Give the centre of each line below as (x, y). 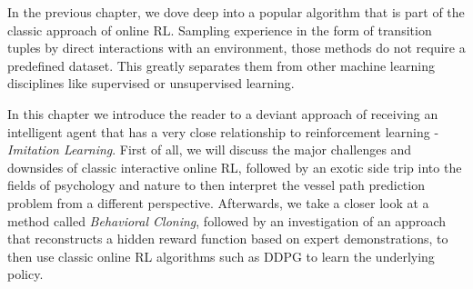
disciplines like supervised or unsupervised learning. (151, 83)
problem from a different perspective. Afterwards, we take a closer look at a (218, 202)
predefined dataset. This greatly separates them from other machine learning (221, 65)
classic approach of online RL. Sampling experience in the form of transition (220, 30)
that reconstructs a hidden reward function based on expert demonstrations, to (228, 239)
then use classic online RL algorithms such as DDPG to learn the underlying (221, 256)
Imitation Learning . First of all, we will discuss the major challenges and (210, 149)
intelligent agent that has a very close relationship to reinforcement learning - (223, 131)
